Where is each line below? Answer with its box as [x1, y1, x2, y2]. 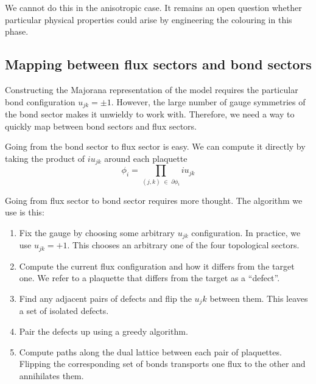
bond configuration [5, 95, 75, 108]
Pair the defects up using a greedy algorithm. [19, 324, 188, 337]
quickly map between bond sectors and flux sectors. [5, 119, 197, 132]
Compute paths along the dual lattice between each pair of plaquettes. [19, 345, 282, 358]
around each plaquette [104, 152, 188, 164]
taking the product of [5, 152, 85, 164]
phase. [5, 25, 29, 38]
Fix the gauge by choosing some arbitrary [19, 226, 175, 239]
